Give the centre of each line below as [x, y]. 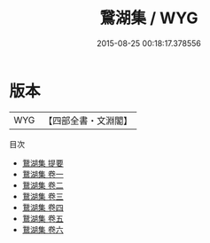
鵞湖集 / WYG [149, 18]
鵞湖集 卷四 [43, 207]
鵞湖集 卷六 [43, 229]
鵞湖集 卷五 [43, 218]
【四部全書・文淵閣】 [88, 121]
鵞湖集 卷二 [43, 185]
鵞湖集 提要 [43, 163]
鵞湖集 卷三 [43, 196]
